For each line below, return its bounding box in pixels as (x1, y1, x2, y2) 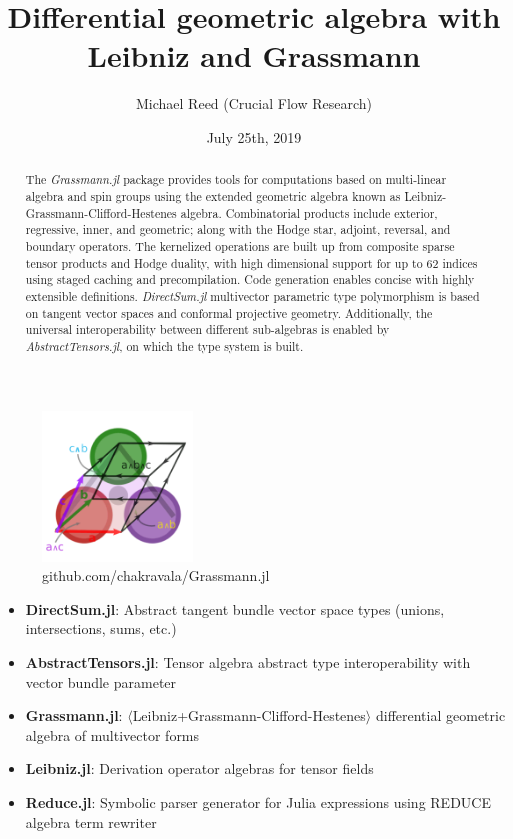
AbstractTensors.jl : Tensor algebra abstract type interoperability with (25, 652, 471, 673)
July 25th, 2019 (206, 126, 302, 147)
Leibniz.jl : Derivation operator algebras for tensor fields (25, 758, 374, 779)
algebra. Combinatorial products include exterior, (180, 204, 438, 221)
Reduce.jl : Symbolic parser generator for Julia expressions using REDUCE (25, 792, 491, 813)
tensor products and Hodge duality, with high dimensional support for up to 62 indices (25, 254, 478, 271)
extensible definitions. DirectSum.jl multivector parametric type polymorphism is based (25, 287, 480, 304)
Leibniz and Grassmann (87, 35, 421, 76)
